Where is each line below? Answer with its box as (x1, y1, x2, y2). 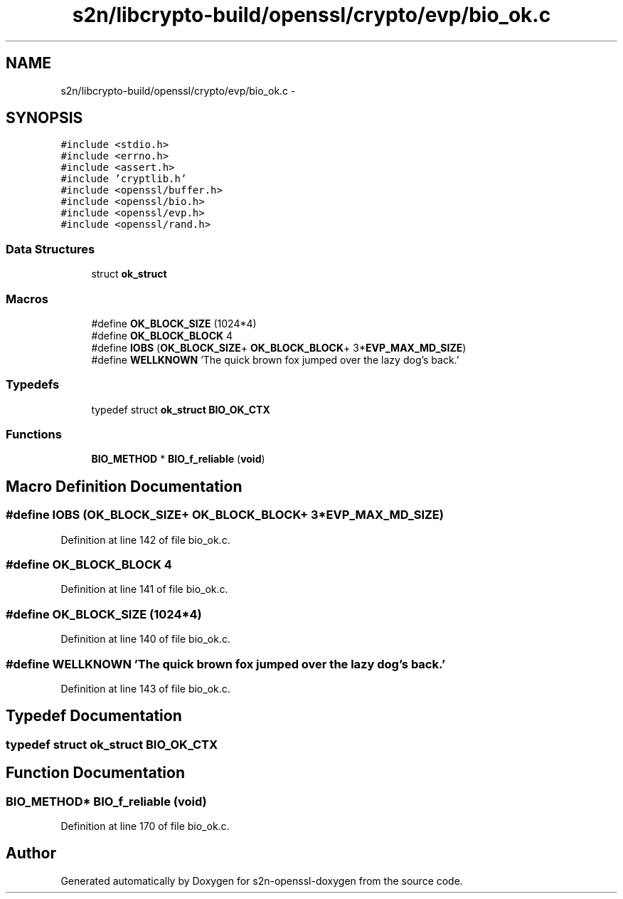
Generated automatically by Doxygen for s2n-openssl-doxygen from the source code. (60, 874, 463, 887)
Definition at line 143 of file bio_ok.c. (60, 682, 230, 695)
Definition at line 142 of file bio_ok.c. (60, 533, 230, 546)
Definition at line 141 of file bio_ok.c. (60, 583, 228, 596)
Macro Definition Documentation (6, 477, 243, 495)
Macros (6, 291, 48, 306)
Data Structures (6, 241, 95, 256)
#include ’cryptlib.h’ (60, 173, 187, 185)
